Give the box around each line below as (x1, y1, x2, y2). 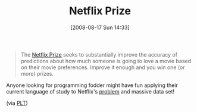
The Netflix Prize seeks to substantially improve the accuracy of (20, 51, 177, 58)
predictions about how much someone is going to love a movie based (20, 57, 192, 64)
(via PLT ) (6, 99, 28, 107)
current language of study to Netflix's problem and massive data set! (6, 88, 174, 95)
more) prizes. (20, 70, 54, 77)
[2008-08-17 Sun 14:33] (70, 24, 130, 31)
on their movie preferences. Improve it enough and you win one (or (20, 64, 186, 71)
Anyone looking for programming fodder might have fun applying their (6, 82, 179, 89)
